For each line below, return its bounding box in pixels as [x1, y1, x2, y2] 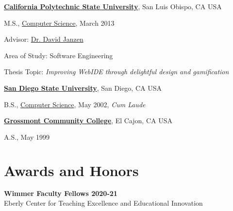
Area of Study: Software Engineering [4, 50, 113, 60]
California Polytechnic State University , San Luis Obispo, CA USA [4, 1, 222, 11]
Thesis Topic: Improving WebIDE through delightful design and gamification [4, 66, 229, 77]
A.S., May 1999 [4, 131, 50, 142]
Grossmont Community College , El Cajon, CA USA [4, 115, 172, 126]
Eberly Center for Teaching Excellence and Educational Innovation [4, 198, 203, 208]
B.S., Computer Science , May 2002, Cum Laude [4, 99, 146, 109]
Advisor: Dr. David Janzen [4, 34, 83, 44]
